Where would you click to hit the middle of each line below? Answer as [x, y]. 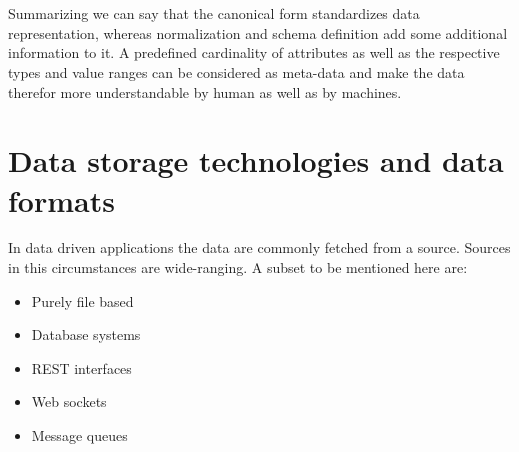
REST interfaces [81, 367]
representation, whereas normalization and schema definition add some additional [258, 32]
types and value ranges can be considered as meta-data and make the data [236, 71]
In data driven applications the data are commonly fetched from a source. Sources [259, 247]
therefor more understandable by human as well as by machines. [205, 91]
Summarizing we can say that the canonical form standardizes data [214, 13]
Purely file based [82, 300]
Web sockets [69, 401]
